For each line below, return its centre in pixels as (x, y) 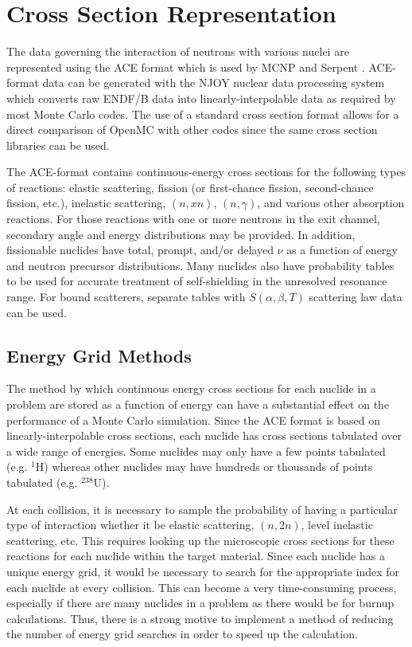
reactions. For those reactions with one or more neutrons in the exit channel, (193, 219)
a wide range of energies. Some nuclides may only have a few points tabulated (196, 451)
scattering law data (356, 297)
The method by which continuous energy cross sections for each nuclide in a (191, 388)
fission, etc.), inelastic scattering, (86, 203)
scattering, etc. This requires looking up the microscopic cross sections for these (200, 540)
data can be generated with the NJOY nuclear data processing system (214, 82)
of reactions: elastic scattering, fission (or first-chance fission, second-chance (190, 187)
